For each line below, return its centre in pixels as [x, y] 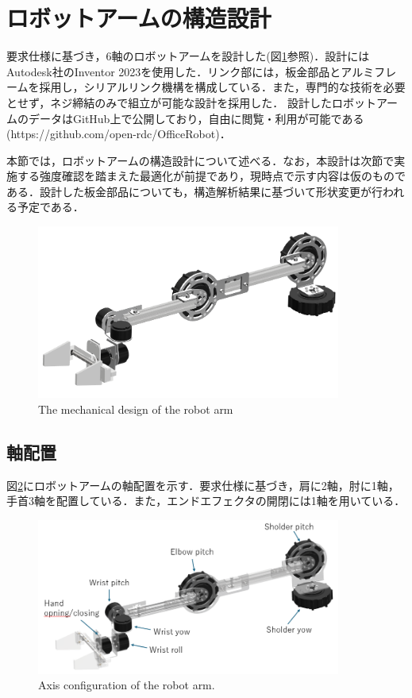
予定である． [50, 207]
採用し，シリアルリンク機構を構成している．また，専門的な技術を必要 [222, 87]
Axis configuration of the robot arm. [127, 685]
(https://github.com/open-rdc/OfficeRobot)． [119, 134]
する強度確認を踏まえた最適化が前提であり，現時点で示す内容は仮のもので [211, 176]
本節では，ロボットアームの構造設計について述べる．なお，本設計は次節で [200, 160]
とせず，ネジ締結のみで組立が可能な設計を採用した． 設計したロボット [191, 102]
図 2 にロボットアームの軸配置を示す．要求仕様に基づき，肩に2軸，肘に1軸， [203, 485]
